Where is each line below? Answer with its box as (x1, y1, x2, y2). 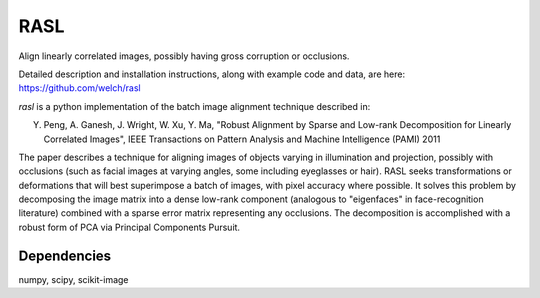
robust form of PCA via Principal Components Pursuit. (18, 221, 240, 233)
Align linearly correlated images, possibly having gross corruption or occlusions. (18, 50, 350, 62)
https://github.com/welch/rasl (18, 82, 141, 94)
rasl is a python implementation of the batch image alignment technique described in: (18, 100, 371, 112)
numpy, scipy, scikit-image (18, 273, 129, 285)
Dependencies (18, 247, 112, 264)
